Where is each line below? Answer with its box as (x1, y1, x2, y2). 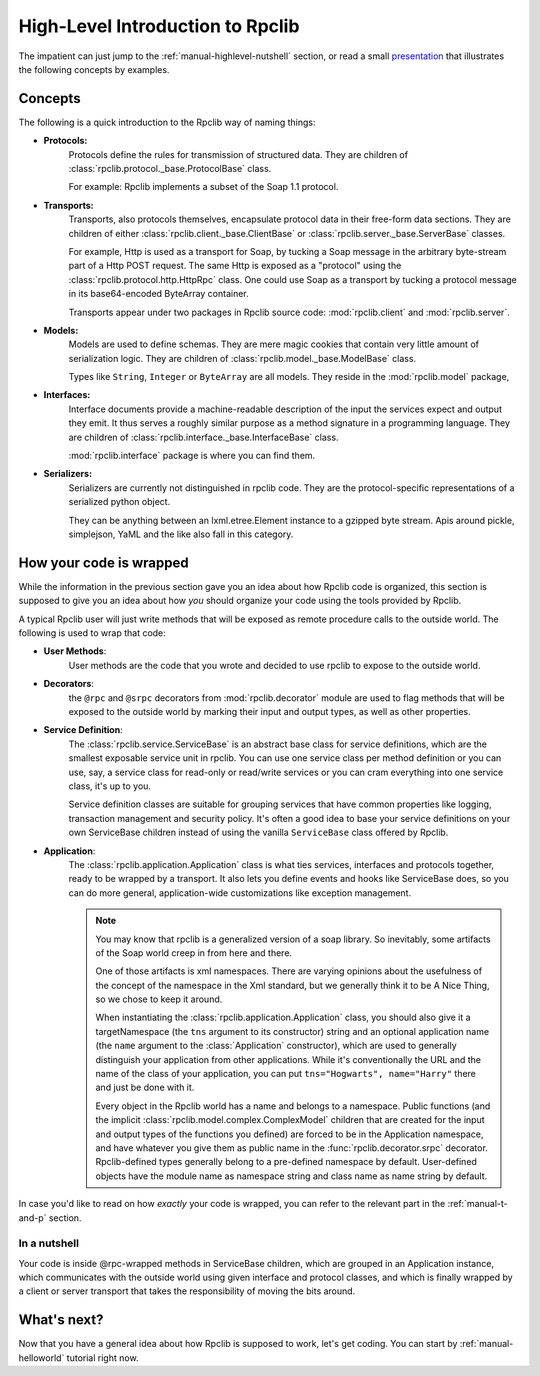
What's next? (18, 1311, 104, 1329)
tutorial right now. (66, 1351, 139, 1364)
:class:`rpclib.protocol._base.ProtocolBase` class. (68, 163, 272, 175)
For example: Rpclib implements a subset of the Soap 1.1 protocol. (68, 181, 339, 193)
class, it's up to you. (68, 780, 152, 792)
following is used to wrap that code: (18, 627, 167, 639)
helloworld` (18, 1351, 65, 1364)
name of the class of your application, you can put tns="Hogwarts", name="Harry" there (95, 1068, 477, 1080)
